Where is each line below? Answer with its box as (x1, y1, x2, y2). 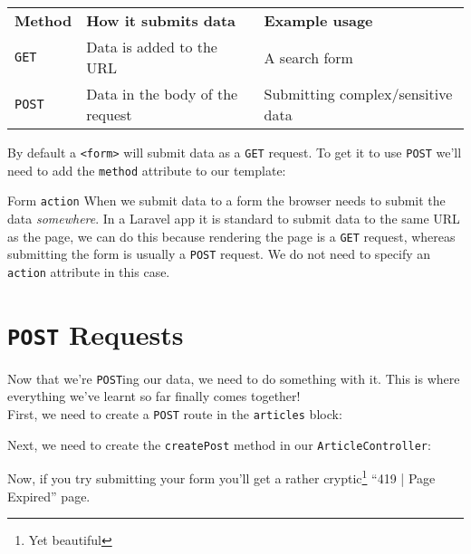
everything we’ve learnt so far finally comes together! (7, 387, 301, 406)
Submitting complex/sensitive (264, 83, 453, 104)
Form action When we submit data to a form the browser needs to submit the (7, 191, 446, 210)
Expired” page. (7, 486, 91, 505)
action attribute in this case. (7, 262, 170, 281)
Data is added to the (86, 36, 217, 57)
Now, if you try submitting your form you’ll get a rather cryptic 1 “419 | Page (7, 466, 436, 487)
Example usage (264, 10, 373, 31)
